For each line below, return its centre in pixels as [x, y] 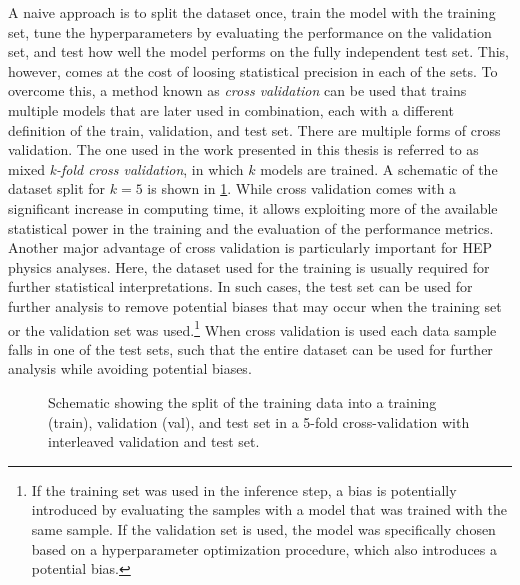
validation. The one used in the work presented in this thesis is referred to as [243, 149]
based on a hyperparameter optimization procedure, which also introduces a [264, 548]
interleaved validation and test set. [154, 441]
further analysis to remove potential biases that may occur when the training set [255, 305]
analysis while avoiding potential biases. [130, 368]
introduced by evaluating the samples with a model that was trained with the [269, 509]
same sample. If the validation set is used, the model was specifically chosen [263, 528]
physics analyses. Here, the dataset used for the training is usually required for [249, 266]
